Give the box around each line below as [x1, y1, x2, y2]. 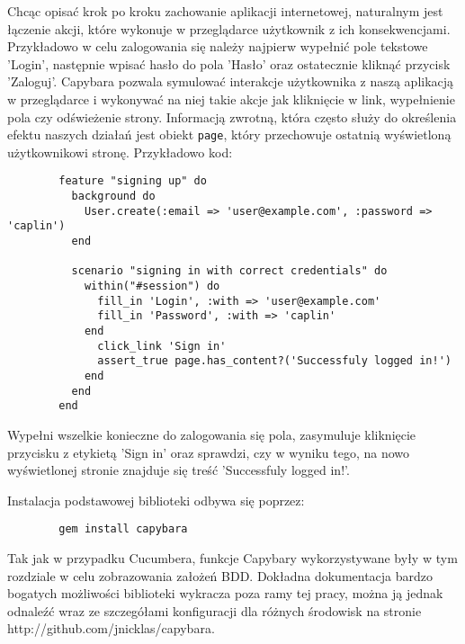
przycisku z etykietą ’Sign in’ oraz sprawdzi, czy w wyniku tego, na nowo [7, 443, 410, 461]
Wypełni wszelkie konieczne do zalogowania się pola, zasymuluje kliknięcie [7, 425, 416, 443]
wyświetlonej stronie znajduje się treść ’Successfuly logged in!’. [7, 461, 350, 479]
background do [71, 190, 156, 203]
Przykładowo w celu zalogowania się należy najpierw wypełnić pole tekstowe [7, 37, 428, 56]
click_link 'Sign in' [97, 339, 227, 353]
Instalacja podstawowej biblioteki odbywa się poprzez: [7, 490, 305, 509]
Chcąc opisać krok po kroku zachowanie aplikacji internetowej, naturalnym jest [7, 2, 443, 20]
